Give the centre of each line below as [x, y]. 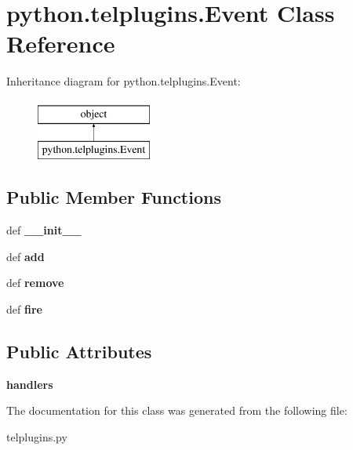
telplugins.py [37, 437]
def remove [35, 283]
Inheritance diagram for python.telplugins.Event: [124, 81]
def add [25, 256]
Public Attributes [79, 352]
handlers [30, 384]
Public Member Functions [114, 197]
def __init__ [44, 230]
